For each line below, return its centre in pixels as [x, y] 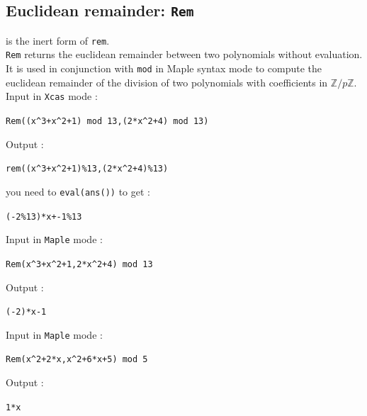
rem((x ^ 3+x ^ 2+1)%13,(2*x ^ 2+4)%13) [87, 169]
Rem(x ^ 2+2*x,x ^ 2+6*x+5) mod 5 [77, 360]
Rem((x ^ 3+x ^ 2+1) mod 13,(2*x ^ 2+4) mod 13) [107, 121]
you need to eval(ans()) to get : [78, 191]
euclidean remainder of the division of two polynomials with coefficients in [167, 82]
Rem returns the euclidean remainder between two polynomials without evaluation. [184, 54]
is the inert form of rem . [58, 40]
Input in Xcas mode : [52, 96]
